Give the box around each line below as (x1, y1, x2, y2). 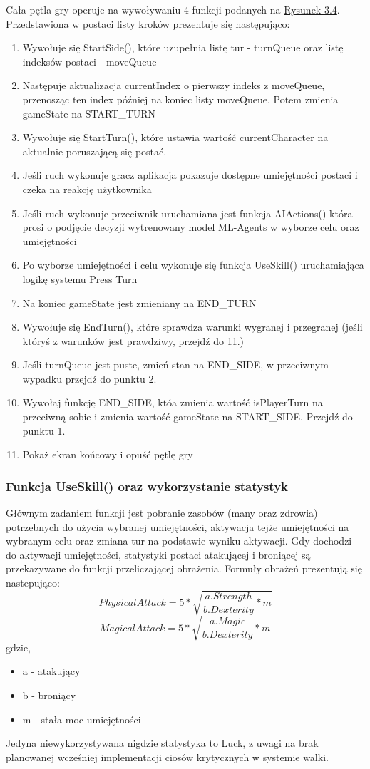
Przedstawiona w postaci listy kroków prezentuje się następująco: (6, 16, 290, 31)
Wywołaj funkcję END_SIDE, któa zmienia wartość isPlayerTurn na (22, 395, 323, 410)
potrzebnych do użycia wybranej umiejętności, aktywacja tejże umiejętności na (6, 519, 349, 534)
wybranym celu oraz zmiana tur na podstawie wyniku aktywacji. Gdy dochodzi (6, 533, 352, 548)
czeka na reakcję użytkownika (22, 181, 152, 196)
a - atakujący (22, 664, 81, 678)
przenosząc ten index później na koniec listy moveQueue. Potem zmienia (22, 91, 339, 106)
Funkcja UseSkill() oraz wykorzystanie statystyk (6, 477, 288, 495)
